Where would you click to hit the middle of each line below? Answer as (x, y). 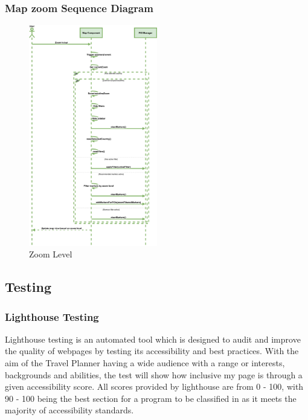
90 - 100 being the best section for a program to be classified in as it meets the (151, 398)
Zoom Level (51, 254)
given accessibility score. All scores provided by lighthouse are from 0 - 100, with (154, 386)
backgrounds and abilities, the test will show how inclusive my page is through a (154, 374)
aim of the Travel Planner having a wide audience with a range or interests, (145, 363)
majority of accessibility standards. (69, 410)
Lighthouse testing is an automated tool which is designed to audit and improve (153, 339)
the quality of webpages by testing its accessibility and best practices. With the (152, 351)
